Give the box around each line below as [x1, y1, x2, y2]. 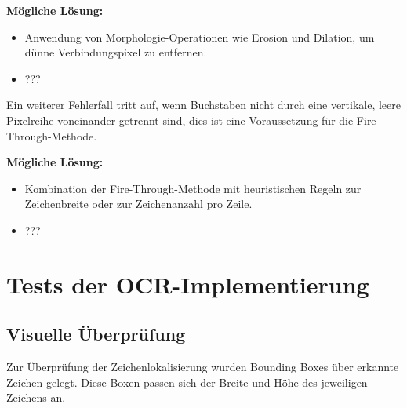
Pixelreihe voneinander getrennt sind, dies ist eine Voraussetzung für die [6, 111, 354, 128]
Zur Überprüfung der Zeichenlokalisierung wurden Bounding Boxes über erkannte [6, 359, 399, 375]
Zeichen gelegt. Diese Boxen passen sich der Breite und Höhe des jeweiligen [6, 373, 368, 390]
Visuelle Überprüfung [6, 322, 186, 346]
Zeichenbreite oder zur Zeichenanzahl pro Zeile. [24, 195, 253, 212]
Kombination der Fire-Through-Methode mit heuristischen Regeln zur [24, 180, 362, 196]
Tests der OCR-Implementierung [6, 268, 369, 300]
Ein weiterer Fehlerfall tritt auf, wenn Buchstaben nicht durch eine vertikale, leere [6, 97, 402, 113]
